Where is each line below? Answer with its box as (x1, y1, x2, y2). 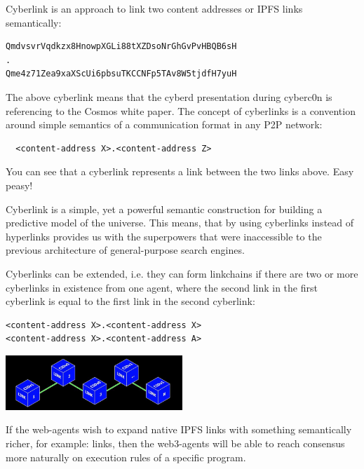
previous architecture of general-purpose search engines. (6, 243, 245, 257)
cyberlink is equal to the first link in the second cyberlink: (6, 294, 255, 308)
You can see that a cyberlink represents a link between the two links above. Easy (6, 164, 354, 179)
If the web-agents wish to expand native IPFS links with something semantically (6, 422, 352, 437)
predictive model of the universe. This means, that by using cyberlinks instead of (6, 215, 354, 230)
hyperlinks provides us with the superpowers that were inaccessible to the (6, 229, 322, 243)
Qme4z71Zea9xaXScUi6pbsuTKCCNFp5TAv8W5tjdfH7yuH (6, 69, 237, 79)
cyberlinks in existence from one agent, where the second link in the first (6, 280, 318, 294)
